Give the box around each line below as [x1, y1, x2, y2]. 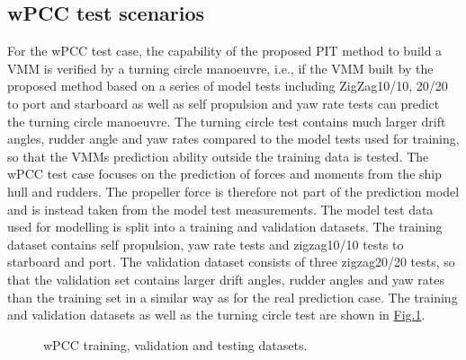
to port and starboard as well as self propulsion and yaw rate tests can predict [7, 93, 440, 112]
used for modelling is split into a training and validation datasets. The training [7, 217, 443, 236]
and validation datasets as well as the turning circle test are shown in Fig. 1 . [7, 305, 426, 324]
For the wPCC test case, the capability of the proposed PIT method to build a [7, 41, 443, 60]
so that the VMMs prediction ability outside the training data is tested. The [7, 146, 429, 165]
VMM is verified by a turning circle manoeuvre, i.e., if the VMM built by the [7, 58, 434, 77]
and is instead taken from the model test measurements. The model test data [7, 199, 434, 218]
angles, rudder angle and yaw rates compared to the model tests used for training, [7, 129, 460, 148]
